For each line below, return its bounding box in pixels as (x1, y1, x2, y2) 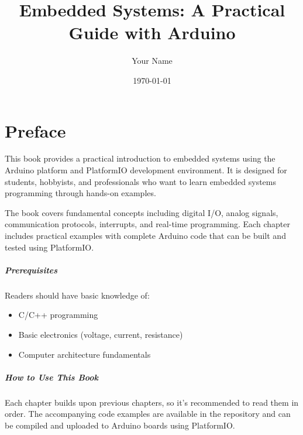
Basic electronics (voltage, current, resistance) (18, 328, 183, 340)
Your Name (132, 54, 173, 67)
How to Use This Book (5, 371, 99, 383)
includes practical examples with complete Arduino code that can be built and (5, 230, 286, 241)
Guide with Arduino (68, 20, 236, 44)
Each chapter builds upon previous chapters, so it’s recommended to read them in (5, 396, 299, 408)
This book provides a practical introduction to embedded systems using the (5, 152, 276, 165)
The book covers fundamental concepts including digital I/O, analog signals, (5, 206, 278, 218)
